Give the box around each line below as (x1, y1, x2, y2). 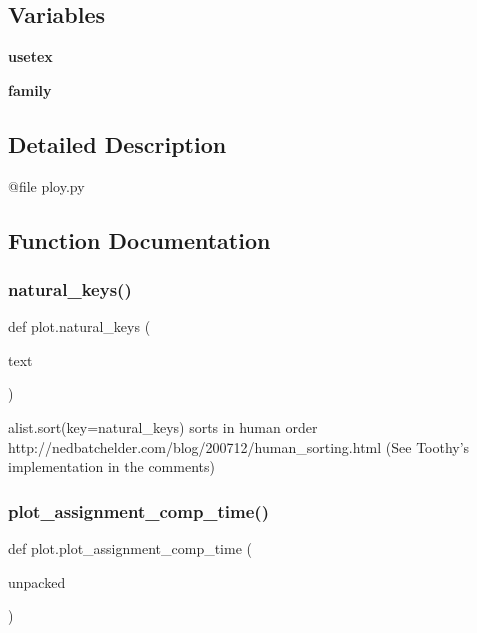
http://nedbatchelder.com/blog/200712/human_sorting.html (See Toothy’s (8, 436, 470, 457)
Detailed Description (8, 128, 227, 159)
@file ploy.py (8, 175, 85, 196)
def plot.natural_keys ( (8, 316, 151, 337)
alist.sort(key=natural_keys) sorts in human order (8, 416, 318, 437)
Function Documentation (8, 224, 271, 255)
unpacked (8, 571, 66, 592)
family (8, 79, 52, 100)
